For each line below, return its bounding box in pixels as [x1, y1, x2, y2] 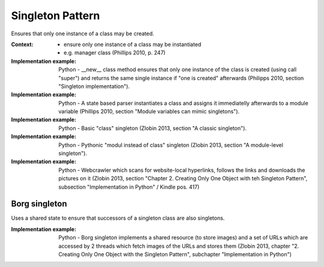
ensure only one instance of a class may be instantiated [64, 41, 202, 48]
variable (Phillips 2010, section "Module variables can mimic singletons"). [58, 108, 240, 115]
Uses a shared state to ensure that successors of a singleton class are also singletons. [11, 214, 225, 222]
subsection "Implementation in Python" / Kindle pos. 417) [58, 183, 200, 190]
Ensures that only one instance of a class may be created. [11, 30, 154, 37]
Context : [11, 41, 34, 48]
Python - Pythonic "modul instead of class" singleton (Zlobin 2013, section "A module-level [58, 141, 283, 148]
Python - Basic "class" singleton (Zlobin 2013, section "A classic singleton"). [58, 125, 247, 132]
